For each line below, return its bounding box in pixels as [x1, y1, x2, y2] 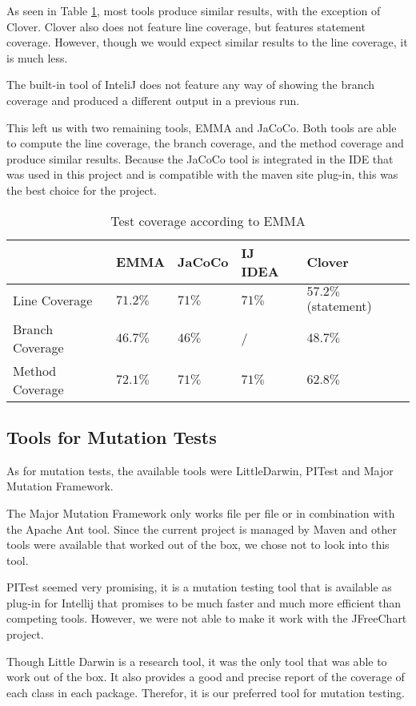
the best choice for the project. [6, 181, 157, 198]
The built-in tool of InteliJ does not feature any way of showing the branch [6, 76, 375, 93]
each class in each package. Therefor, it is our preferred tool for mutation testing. [6, 684, 405, 700]
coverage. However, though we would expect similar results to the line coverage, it [6, 34, 408, 50]
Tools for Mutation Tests [6, 424, 217, 449]
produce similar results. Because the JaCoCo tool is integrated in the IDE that [6, 150, 394, 167]
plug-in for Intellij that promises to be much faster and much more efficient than [6, 594, 402, 611]
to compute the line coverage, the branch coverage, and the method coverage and [6, 135, 404, 151]
